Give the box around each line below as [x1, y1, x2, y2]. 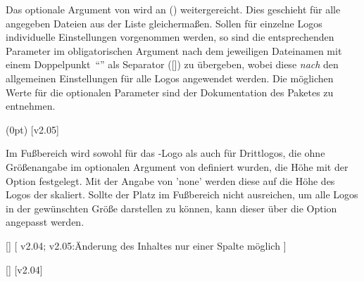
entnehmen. [6, 98, 56, 113]
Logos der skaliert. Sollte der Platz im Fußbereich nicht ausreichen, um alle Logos [6, 187, 358, 202]
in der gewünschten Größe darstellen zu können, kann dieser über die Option [6, 200, 337, 215]
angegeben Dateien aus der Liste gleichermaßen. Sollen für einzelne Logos [6, 15, 322, 30]
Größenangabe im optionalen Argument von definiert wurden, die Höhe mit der [6, 159, 349, 174]
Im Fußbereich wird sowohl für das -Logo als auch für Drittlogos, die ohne [6, 146, 325, 160]
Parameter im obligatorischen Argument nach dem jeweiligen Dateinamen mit [6, 43, 342, 58]
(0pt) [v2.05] [6, 122, 59, 136]
